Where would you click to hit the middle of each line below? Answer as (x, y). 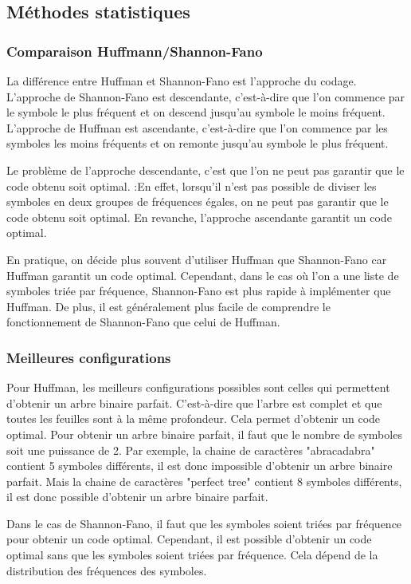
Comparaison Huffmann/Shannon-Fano (135, 51)
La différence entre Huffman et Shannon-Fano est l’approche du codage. (182, 81)
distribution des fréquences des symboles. (107, 570)
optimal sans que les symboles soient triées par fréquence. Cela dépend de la (192, 555)
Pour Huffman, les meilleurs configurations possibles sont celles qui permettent (198, 387)
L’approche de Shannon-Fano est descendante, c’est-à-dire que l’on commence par (206, 96)
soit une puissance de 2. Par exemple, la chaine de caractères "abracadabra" (191, 450)
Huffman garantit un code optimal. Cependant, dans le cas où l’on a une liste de (203, 275)
